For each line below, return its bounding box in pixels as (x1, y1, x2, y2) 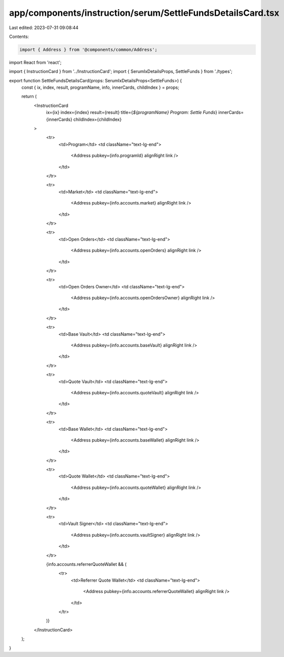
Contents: (9, 34, 29, 39)
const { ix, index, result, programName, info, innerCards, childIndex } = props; (21, 84, 179, 91)
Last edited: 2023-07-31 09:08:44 (9, 25, 79, 31)
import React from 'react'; (9, 59, 62, 65)
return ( (21, 94, 37, 100)
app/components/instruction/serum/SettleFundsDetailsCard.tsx (9, 7, 280, 18)
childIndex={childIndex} (73, 116, 122, 122)
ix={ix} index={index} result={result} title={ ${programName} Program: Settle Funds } (46, 109, 217, 115)
